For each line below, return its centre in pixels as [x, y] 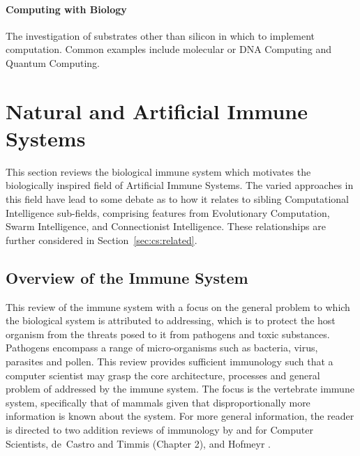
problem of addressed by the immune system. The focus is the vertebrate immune [180, 389]
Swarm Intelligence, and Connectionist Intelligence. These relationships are [166, 226]
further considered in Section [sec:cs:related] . [102, 240]
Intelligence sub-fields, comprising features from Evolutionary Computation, [168, 212]
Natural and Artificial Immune [157, 111]
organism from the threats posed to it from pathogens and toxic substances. [168, 334]
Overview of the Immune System [127, 277]
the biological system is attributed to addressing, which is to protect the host [171, 320]
